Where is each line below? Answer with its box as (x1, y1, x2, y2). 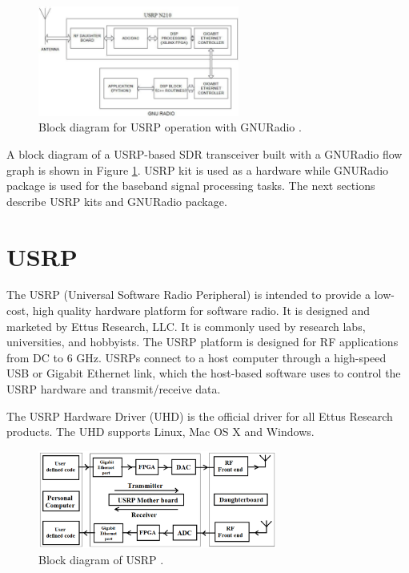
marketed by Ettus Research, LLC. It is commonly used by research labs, (6, 317, 366, 334)
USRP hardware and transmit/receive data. (6, 381, 221, 397)
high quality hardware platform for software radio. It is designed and (32, 302, 371, 319)
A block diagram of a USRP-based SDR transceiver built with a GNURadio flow (6, 145, 403, 162)
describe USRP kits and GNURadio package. (6, 192, 227, 209)
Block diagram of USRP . (38, 551, 164, 567)
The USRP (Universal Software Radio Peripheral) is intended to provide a (6, 286, 371, 303)
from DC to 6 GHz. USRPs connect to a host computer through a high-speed (6, 349, 387, 365)
